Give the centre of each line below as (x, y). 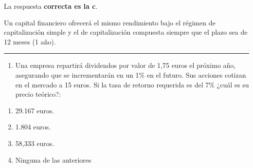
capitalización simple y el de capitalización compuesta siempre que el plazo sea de (126, 32)
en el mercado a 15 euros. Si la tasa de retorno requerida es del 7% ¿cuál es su (132, 84)
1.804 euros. (33, 127)
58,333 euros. (35, 143)
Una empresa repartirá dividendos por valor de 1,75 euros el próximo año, (126, 65)
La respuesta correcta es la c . (51, 6)
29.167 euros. (35, 110)
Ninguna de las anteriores (53, 159)
